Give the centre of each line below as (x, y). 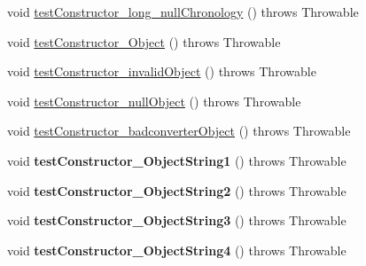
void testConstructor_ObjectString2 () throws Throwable (177, 190)
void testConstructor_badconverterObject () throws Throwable (179, 131)
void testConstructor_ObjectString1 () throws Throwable (177, 160)
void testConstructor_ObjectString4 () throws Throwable (177, 250)
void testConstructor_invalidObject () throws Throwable (162, 71)
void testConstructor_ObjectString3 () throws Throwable (177, 220)
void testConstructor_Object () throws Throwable (144, 41)
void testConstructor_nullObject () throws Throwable (154, 101)
